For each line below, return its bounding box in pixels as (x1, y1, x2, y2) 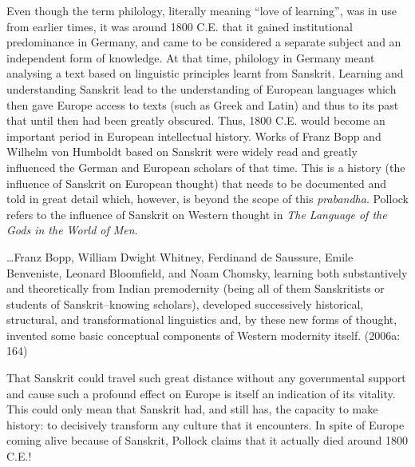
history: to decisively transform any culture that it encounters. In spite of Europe (6, 416, 405, 433)
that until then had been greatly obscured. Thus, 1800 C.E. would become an (6, 112, 385, 129)
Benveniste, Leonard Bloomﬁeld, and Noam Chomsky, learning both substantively (6, 264, 408, 281)
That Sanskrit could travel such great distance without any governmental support (6, 369, 406, 386)
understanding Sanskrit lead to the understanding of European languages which (6, 80, 397, 97)
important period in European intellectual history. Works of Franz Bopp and (6, 127, 381, 144)
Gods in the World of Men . (6, 222, 138, 238)
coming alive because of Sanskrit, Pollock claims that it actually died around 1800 (6, 432, 408, 449)
